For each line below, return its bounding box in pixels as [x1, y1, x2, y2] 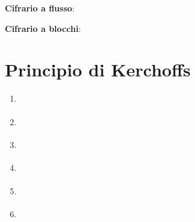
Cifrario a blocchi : [5, 22, 81, 34]
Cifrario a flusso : [5, 2, 75, 14]
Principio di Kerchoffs [5, 57, 191, 82]
